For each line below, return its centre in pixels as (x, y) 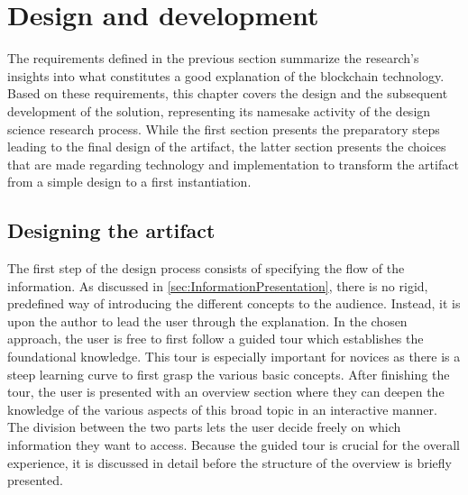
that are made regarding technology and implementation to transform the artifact (233, 164)
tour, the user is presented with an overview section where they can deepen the (226, 392)
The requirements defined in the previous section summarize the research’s (213, 58)
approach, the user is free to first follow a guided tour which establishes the (216, 339)
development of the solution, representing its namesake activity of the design (219, 110)
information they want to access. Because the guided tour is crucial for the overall (234, 445)
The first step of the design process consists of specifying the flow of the (206, 268)
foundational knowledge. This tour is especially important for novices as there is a (234, 357)
